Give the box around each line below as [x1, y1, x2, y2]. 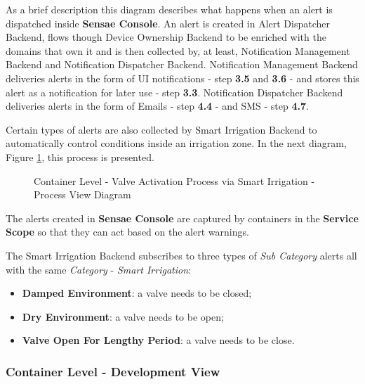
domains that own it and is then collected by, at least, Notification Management [6, 43, 350, 58]
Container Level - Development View [6, 362, 220, 380]
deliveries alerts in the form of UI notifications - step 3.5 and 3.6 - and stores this [6, 70, 359, 85]
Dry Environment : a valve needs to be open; [22, 309, 224, 324]
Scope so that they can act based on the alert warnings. [6, 224, 249, 239]
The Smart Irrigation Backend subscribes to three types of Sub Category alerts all [6, 248, 357, 262]
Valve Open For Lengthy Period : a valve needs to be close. [22, 333, 295, 347]
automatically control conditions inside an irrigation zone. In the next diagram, [6, 136, 347, 151]
